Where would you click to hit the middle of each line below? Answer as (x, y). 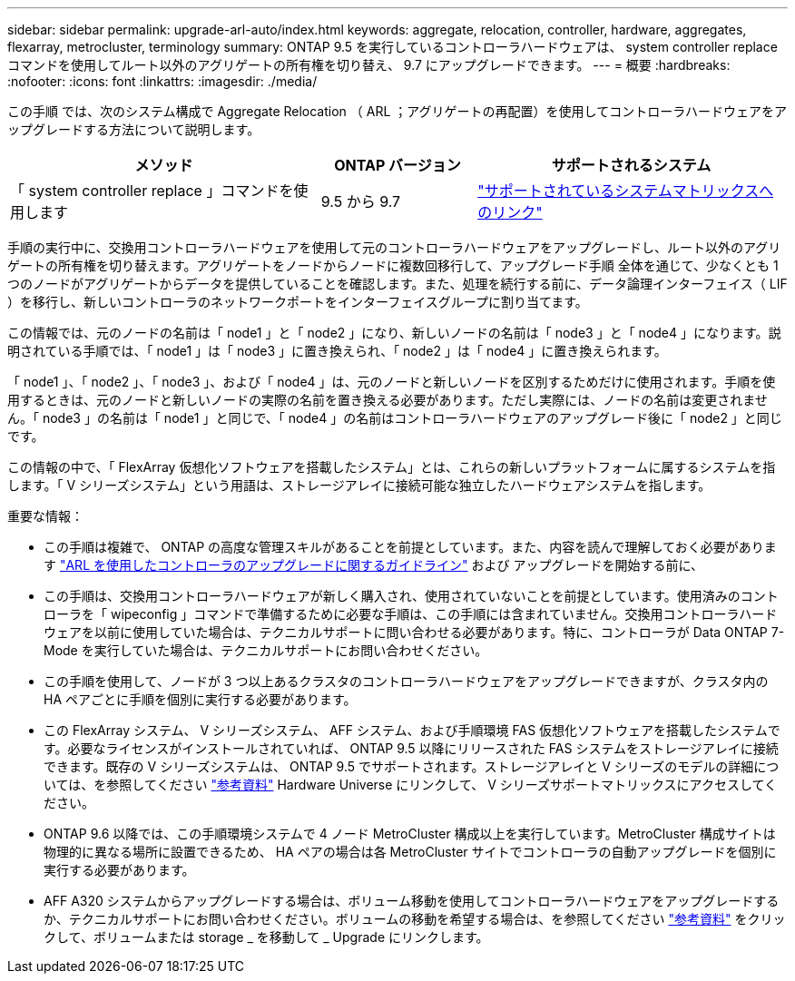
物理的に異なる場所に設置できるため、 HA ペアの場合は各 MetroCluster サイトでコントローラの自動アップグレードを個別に (410, 852)
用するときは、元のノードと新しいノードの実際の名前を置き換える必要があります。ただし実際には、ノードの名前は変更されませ (388, 400)
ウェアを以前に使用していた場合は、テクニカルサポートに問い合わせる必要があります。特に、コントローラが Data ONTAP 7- (414, 632)
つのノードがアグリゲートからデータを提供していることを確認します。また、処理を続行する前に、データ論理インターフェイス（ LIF (397, 284)
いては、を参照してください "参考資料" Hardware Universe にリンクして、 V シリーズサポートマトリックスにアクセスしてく (411, 785)
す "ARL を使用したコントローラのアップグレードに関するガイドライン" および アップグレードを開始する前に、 (373, 565)
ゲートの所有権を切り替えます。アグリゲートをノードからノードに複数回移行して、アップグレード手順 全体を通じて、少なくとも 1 (393, 265)
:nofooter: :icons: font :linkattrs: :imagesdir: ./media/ (162, 81)
